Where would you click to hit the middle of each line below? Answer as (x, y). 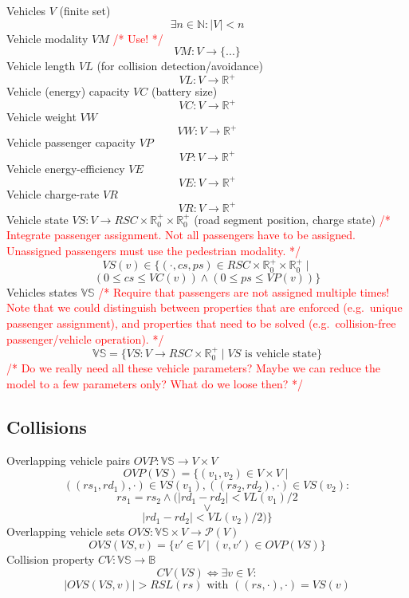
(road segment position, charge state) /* (292, 219)
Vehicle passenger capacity (71, 142)
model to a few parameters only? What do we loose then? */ (155, 383)
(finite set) (85, 10)
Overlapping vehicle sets (65, 531)
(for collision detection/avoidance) (180, 66)
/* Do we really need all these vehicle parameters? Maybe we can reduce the (194, 368)
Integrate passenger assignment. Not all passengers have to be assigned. (181, 235)
